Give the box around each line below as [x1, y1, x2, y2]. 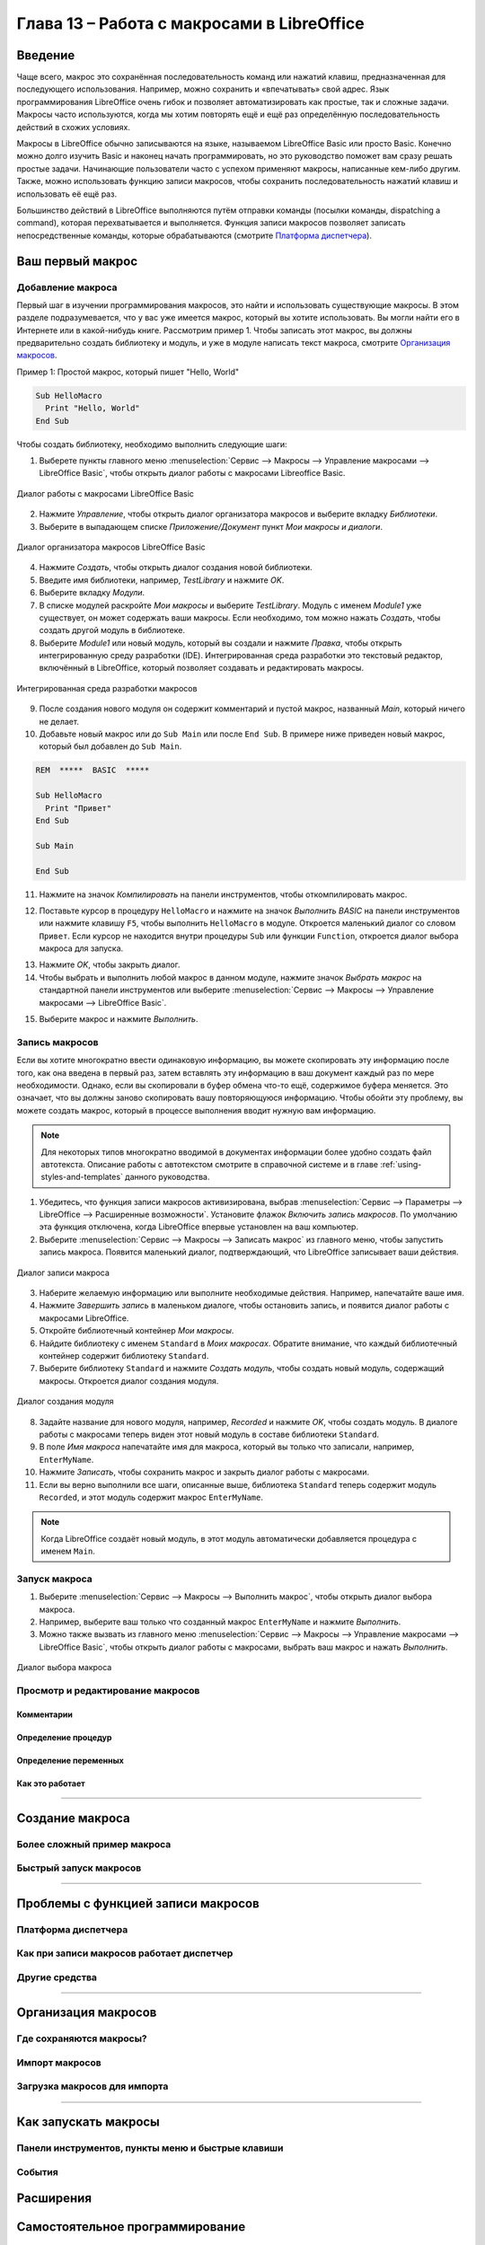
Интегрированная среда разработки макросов [16, 682, 198, 693]
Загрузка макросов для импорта [16, 2080, 169, 2092]
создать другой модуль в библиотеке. [39, 625, 186, 636]
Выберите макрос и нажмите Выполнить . [39, 1014, 198, 1025]
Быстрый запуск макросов [16, 1862, 142, 1874]
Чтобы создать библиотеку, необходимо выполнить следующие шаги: [16, 438, 287, 449]
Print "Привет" [45, 803, 112, 813]
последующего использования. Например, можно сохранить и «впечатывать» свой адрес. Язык [16, 84, 390, 94]
